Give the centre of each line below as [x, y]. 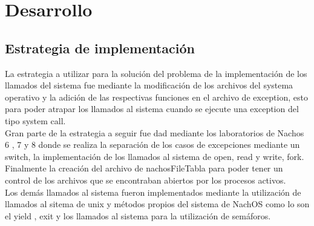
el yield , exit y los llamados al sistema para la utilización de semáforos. [138, 215]
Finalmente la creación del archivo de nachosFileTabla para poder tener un [144, 168]
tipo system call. [35, 120]
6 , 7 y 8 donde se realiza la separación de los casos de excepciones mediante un [152, 145]
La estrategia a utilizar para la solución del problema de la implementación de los [156, 73]
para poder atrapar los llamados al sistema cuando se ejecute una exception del [152, 109]
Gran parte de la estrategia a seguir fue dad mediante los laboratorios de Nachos [155, 132]
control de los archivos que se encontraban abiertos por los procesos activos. [146, 180]
